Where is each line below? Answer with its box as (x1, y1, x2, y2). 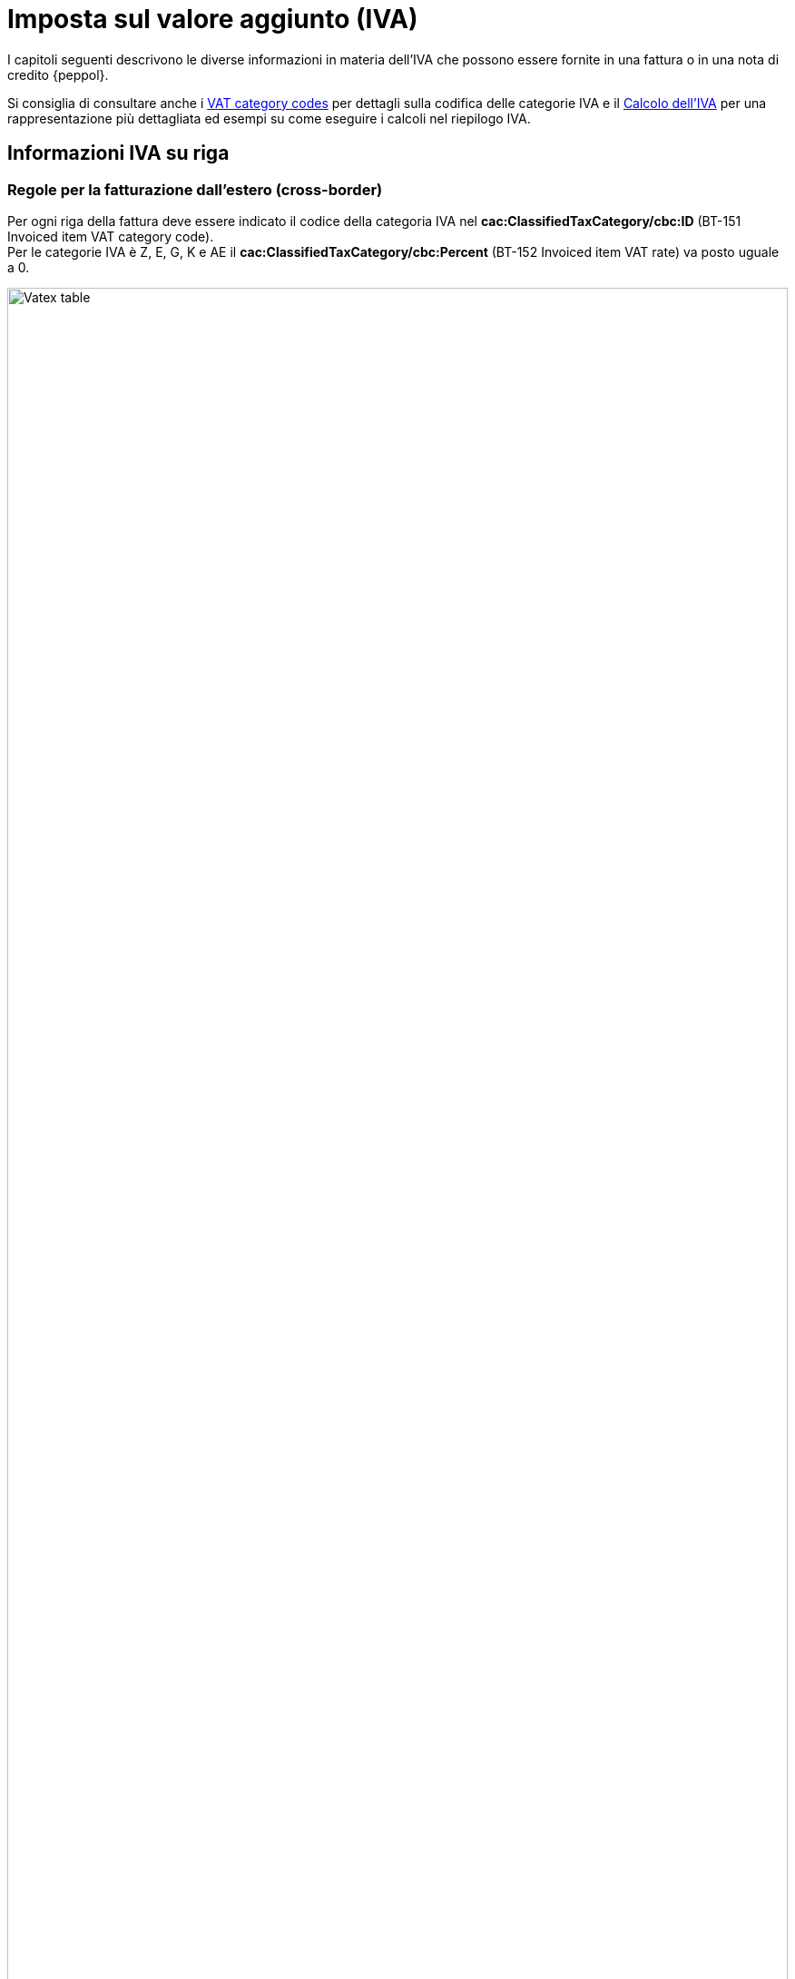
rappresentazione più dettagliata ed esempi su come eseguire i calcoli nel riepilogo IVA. (7, 110, 531, 126)
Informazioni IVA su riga (7, 142, 230, 165)
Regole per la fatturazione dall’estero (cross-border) (7, 180, 383, 199)
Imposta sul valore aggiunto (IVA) (7, 4, 418, 34)
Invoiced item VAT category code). (7, 228, 214, 244)
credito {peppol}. (7, 66, 109, 83)
